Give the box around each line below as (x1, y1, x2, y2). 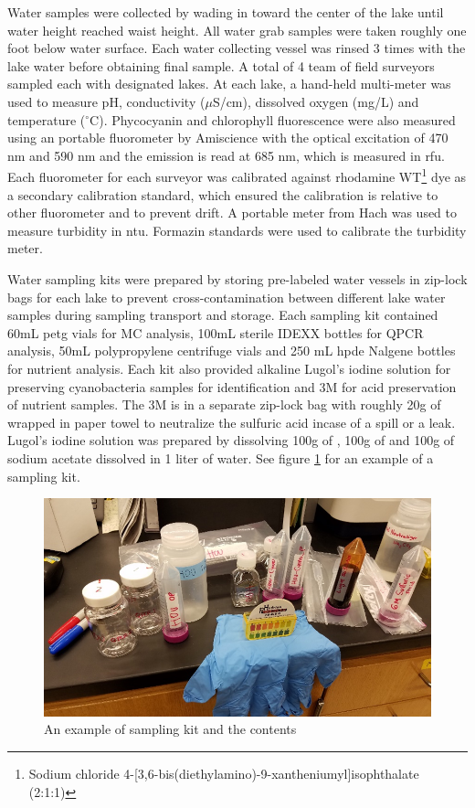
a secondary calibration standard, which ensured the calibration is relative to (7, 185, 438, 204)
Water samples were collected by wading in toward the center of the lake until (7, 3, 444, 21)
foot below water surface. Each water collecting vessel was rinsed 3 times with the (7, 38, 466, 58)
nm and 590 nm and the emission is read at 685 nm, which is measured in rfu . (7, 145, 445, 165)
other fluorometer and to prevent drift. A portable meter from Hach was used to (7, 203, 458, 222)
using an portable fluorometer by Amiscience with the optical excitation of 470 (7, 128, 449, 147)
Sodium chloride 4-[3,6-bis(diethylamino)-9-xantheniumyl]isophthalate (28, 764, 419, 783)
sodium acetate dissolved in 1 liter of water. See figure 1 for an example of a (7, 448, 434, 467)
